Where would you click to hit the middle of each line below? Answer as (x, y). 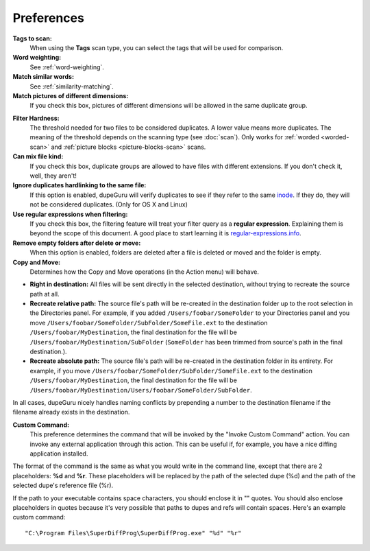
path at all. (45, 294)
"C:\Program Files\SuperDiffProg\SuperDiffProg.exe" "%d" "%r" (133, 533)
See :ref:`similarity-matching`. (72, 86)
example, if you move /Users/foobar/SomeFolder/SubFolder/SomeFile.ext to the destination (171, 371)
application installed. (59, 454)
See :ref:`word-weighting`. (67, 67)
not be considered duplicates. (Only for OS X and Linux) (109, 204)
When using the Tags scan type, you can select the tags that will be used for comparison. (157, 47)
